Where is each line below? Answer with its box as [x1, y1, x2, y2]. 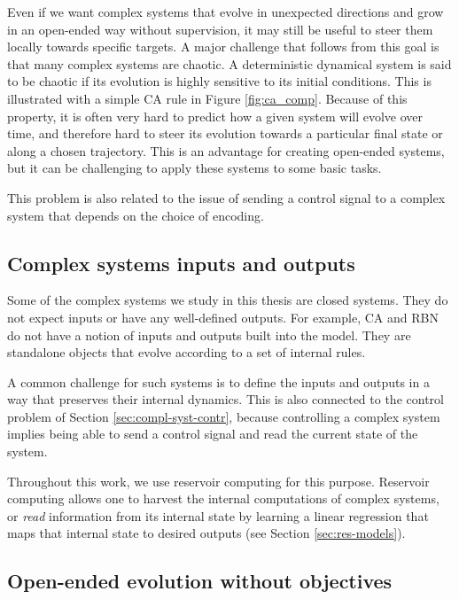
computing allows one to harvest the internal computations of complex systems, [7, 489, 440, 508]
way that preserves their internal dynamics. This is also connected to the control [7, 390, 444, 408]
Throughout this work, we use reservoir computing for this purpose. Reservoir [7, 471, 430, 490]
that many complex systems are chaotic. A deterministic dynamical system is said [7, 54, 452, 73]
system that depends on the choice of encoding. [7, 206, 264, 224]
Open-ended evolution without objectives [7, 567, 393, 595]
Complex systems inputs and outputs [7, 249, 355, 276]
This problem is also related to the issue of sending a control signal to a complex [7, 188, 446, 206]
